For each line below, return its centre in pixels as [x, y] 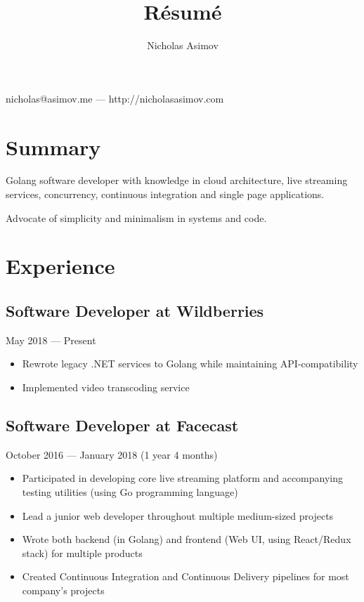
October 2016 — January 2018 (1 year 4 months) [112, 454]
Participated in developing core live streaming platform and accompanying [183, 478]
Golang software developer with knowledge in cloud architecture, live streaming [177, 180]
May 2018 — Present [51, 340]
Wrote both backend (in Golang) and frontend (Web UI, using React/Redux [187, 539]
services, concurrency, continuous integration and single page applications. [165, 194]
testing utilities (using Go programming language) [130, 491]
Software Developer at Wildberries [135, 310]
